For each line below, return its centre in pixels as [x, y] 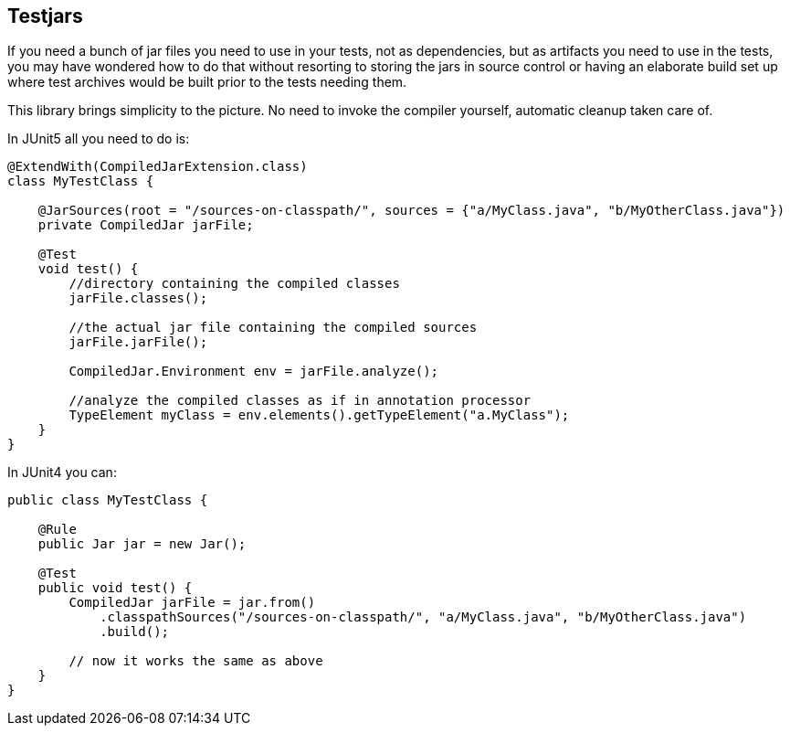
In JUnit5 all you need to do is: [99, 139]
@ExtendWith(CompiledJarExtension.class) [158, 167]
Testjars [45, 16]
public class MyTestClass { [108, 500]
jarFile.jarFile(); [138, 342]
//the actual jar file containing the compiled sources [273, 328]
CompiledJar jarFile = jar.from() [192, 603]
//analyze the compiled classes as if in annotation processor [300, 401]
